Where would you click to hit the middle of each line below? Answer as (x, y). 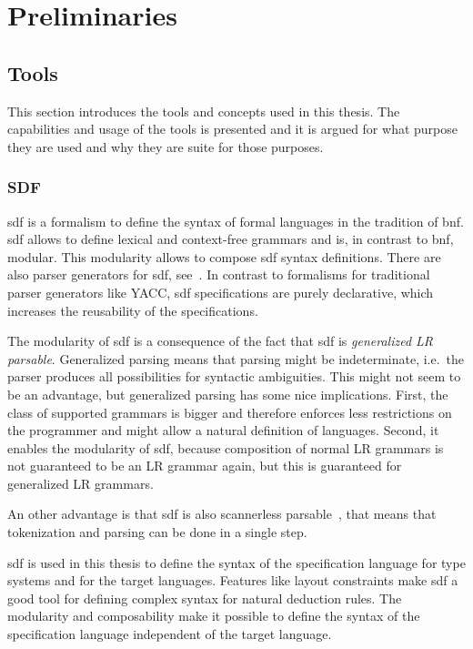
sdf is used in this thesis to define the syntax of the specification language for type (236, 562)
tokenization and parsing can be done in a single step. (157, 532)
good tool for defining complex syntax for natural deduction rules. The (205, 598)
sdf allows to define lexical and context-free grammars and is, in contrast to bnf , (231, 239)
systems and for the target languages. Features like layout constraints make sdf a (233, 580)
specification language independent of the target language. (170, 634)
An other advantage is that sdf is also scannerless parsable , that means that (222, 514)
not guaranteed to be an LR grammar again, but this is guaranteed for (205, 466)
